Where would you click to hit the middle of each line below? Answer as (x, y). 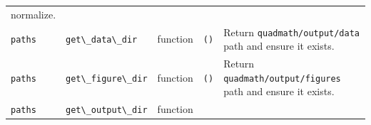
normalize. (34, 14)
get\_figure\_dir (107, 78)
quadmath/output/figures (282, 78)
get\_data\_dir (102, 40)
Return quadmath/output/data (291, 32)
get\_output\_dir (107, 110)
